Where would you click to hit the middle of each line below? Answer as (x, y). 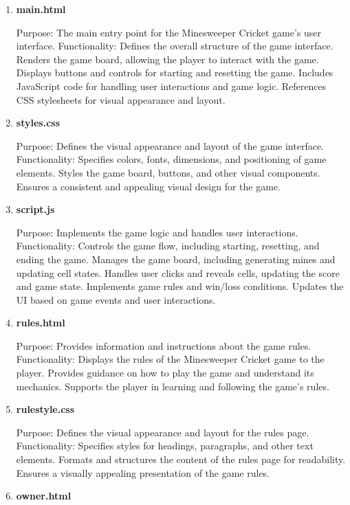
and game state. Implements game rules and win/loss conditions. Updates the (180, 286)
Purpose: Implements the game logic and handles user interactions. (157, 232)
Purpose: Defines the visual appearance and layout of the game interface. (170, 145)
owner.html (44, 496)
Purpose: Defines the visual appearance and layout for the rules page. (163, 432)
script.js (35, 209)
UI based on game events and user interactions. (116, 299)
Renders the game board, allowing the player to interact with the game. (167, 59)
